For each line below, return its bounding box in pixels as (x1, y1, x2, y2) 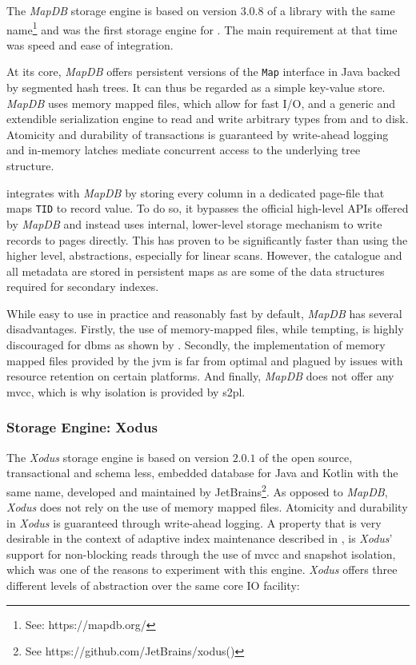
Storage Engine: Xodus (6, 417, 158, 437)
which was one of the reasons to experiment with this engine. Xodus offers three (6, 561, 398, 578)
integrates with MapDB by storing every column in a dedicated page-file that (6, 184, 385, 201)
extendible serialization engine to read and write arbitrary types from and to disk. (6, 110, 409, 127)
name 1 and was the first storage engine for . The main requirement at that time (6, 18, 398, 38)
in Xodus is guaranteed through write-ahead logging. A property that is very (6, 514, 382, 531)
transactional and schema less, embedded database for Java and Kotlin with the (6, 464, 398, 481)
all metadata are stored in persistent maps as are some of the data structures (6, 262, 385, 279)
